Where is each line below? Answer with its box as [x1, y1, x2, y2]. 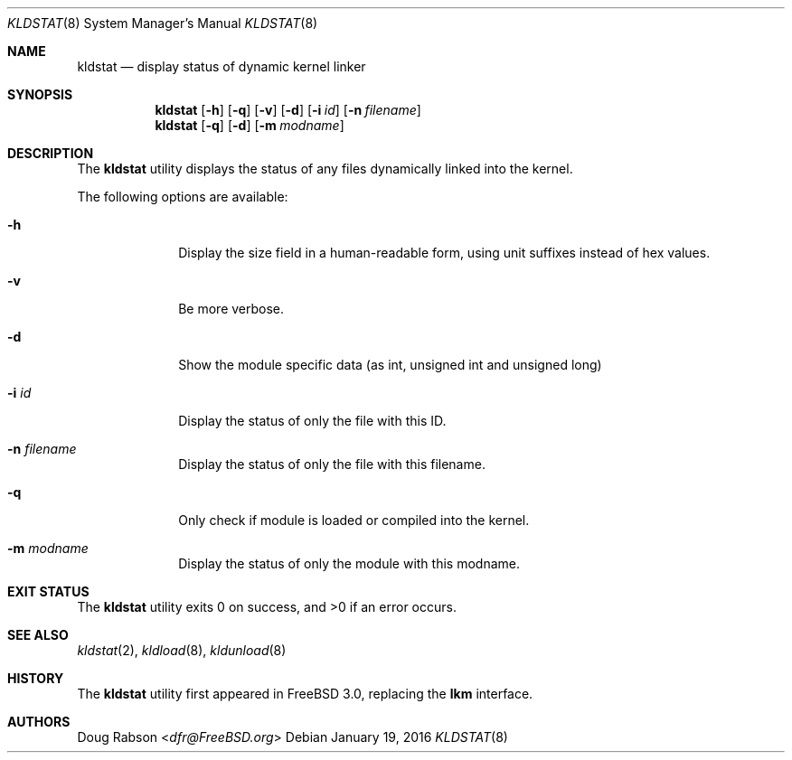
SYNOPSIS [7, 87, 73, 102]
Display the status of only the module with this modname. [178, 556, 520, 571]
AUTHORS [7, 714, 71, 729]
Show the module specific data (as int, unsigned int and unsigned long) [178, 357, 602, 372]
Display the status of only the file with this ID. [178, 413, 447, 428]
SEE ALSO [7, 627, 69, 643]
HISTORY [7, 671, 64, 686]
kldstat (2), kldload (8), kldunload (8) [77, 643, 287, 658]
